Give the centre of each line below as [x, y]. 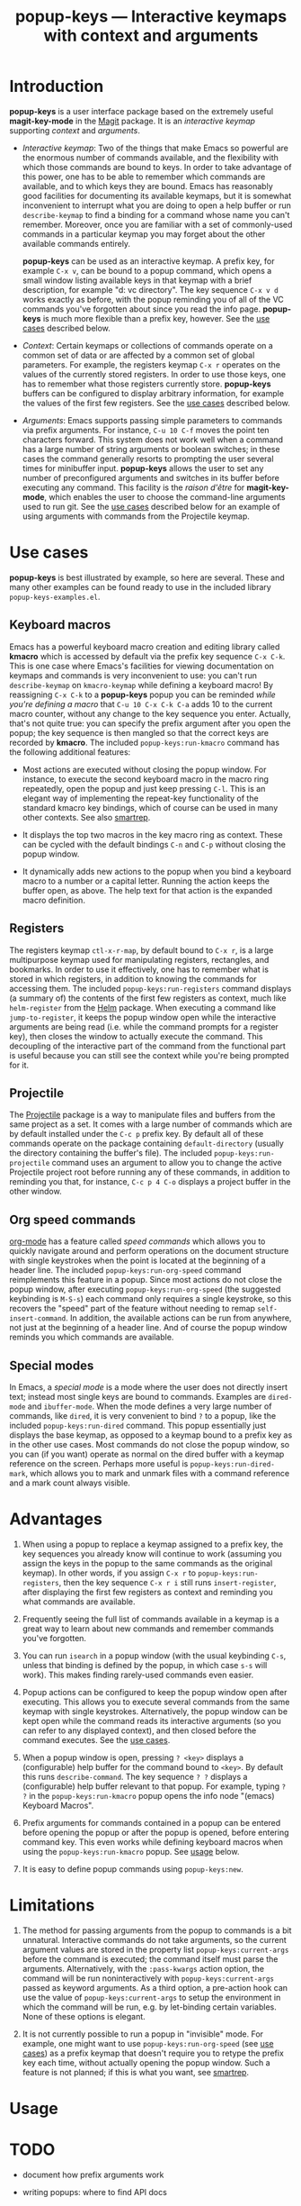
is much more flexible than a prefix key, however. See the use [156, 318]
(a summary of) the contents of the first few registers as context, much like [148, 998]
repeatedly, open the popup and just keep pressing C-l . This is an [144, 788]
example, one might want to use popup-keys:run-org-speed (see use [148, 2043]
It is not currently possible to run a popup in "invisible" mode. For [142, 2034]
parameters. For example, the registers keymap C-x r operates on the [151, 364]
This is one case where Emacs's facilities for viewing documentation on [142, 666]
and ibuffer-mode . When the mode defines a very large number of [150, 1406]
